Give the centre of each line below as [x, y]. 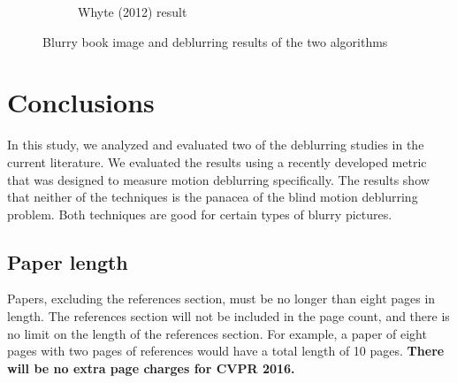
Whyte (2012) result [133, 11]
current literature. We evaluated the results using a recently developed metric [217, 161]
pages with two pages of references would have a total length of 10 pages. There [226, 351]
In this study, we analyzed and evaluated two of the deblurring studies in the [216, 145]
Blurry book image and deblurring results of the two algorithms [215, 41]
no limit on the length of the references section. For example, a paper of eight [217, 333]
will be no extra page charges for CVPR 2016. [151, 368]
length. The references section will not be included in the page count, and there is [228, 316]
